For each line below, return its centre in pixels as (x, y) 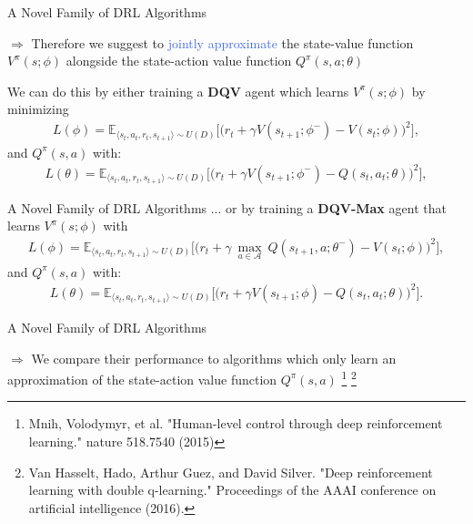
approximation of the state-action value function (142, 379)
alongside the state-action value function (179, 61)
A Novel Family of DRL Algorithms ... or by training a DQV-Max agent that (227, 207)
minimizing (38, 109)
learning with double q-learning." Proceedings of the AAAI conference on (232, 490)
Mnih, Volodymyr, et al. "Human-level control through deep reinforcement (236, 423)
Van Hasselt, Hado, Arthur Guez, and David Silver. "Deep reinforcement (231, 472)
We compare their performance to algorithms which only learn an (214, 358)
